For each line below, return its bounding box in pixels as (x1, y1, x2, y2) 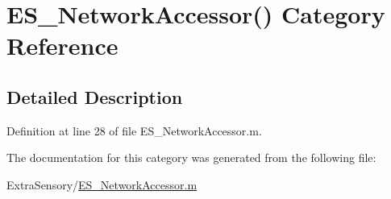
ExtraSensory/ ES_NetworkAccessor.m (6, 176, 198, 193)
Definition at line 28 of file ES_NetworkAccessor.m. (6, 122, 262, 139)
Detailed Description (6, 84, 183, 109)
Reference (6, 29, 119, 62)
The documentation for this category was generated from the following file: (6, 149, 376, 166)
